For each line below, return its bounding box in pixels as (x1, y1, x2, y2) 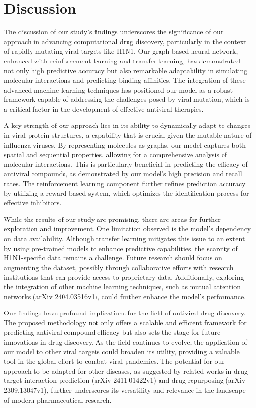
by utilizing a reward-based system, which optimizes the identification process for (4, 188, 249, 198)
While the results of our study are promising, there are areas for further (4, 214, 221, 224)
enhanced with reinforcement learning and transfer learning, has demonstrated (4, 55, 241, 65)
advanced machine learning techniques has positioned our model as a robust (4, 84, 233, 94)
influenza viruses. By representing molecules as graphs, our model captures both (4, 139, 246, 150)
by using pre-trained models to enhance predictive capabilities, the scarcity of (4, 243, 238, 253)
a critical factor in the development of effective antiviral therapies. (4, 103, 204, 114)
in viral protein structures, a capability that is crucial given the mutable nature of (4, 130, 252, 140)
